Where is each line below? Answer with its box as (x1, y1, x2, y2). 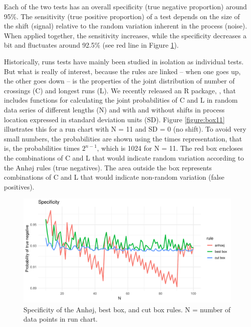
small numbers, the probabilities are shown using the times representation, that (4, 133, 242, 143)
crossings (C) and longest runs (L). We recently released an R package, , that (4, 85, 236, 95)
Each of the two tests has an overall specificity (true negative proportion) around (4, 1, 247, 11)
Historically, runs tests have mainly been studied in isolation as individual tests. (4, 56, 244, 66)
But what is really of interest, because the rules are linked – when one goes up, (4, 66, 241, 76)
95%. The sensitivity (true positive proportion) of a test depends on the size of (4, 11, 240, 21)
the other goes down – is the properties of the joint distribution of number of (4, 76, 235, 86)
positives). (4, 181, 34, 191)
